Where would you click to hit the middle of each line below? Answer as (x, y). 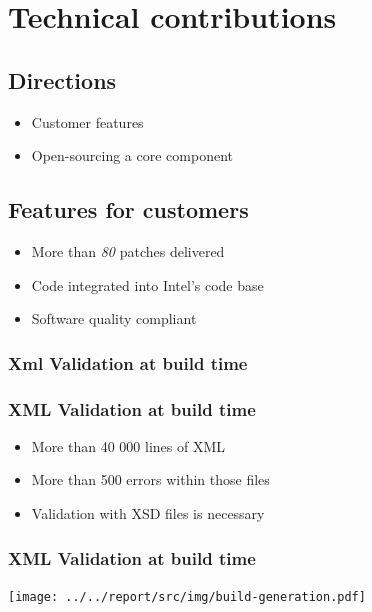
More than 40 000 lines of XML (128, 445)
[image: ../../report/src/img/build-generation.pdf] (187, 596)
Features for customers (128, 209)
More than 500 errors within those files (150, 479)
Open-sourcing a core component (132, 155)
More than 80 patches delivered (128, 250)
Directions (62, 79)
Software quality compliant (114, 318)
